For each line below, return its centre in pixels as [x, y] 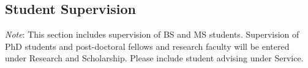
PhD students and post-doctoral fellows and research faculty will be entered [147, 46]
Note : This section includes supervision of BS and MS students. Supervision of [152, 34]
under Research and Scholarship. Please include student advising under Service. [154, 58]
